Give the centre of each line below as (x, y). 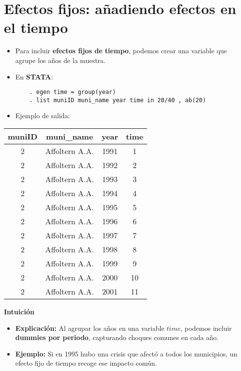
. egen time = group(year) (73, 92)
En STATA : (34, 76)
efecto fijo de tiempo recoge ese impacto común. (86, 363)
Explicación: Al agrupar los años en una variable (90, 328)
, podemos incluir (206, 328)
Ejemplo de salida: (43, 116)
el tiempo (36, 27)
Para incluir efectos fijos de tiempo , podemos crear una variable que (121, 51)
